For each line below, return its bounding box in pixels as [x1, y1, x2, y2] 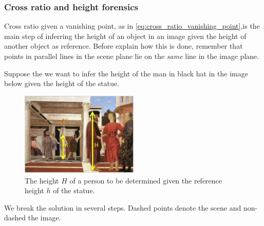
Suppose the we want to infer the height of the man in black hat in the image [4, 68, 248, 78]
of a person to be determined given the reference [69, 175, 222, 186]
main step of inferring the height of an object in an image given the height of [4, 30, 247, 41]
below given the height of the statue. [4, 78, 120, 89]
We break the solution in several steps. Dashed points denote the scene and [4, 202, 241, 213]
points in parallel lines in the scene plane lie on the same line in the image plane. [4, 51, 259, 61]
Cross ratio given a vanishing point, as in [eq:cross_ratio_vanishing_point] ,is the [4, 20, 260, 31]
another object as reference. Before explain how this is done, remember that [4, 40, 243, 51]
